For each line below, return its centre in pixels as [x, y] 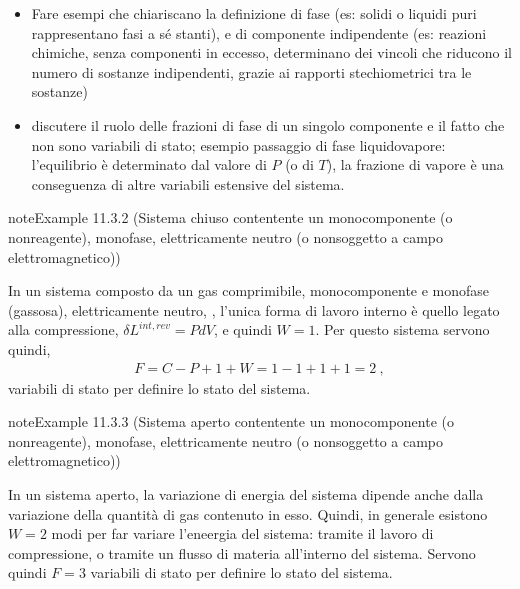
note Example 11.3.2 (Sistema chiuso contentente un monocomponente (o [230, 217]
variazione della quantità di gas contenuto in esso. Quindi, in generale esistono [248, 513]
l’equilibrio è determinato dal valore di [149, 164]
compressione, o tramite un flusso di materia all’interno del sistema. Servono [242, 552]
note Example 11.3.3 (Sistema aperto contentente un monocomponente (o [231, 421]
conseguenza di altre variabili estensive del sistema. [188, 183]
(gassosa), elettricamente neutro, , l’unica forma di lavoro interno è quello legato [254, 309]
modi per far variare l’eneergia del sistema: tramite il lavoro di [242, 533]
